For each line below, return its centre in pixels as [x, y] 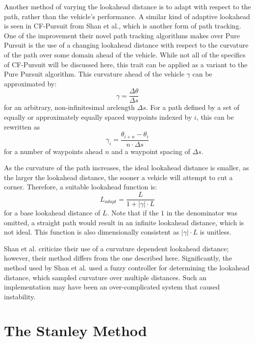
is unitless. [216, 232]
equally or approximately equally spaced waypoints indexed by [98, 117]
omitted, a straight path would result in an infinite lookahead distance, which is [124, 222]
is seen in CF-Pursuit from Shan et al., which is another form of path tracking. [123, 26]
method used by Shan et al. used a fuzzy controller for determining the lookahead [127, 268]
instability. [20, 296]
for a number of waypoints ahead [53, 151]
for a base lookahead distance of [52, 213]
